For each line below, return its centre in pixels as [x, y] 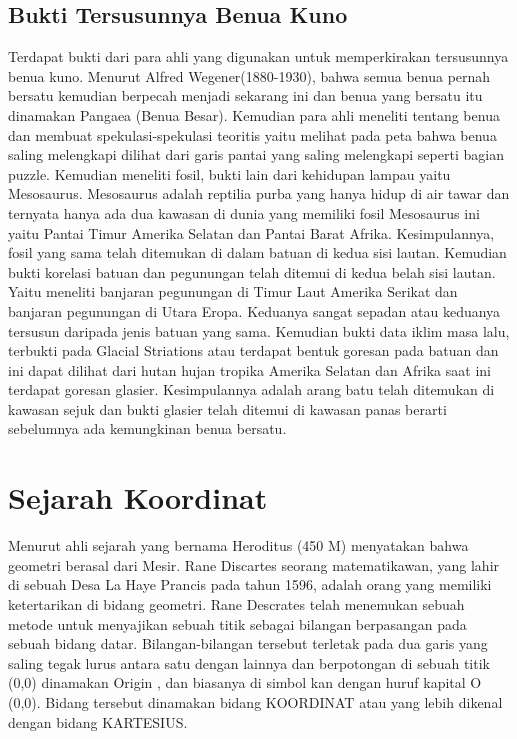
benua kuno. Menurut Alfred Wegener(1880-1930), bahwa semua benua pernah [249, 75]
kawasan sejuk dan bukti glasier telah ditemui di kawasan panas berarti [227, 408]
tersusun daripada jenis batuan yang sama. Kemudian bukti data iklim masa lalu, [259, 330]
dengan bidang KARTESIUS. [98, 721]
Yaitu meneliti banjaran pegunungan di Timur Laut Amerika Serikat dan [233, 291]
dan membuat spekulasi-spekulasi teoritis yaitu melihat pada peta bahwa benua [252, 134]
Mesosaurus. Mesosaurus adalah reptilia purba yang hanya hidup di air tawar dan [259, 193]
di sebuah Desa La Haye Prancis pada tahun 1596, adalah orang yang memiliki [250, 584]
